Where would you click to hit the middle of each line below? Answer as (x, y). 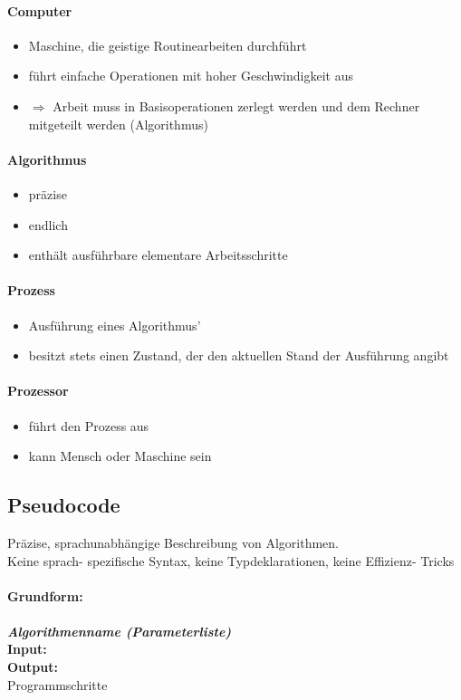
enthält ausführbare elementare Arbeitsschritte (158, 255)
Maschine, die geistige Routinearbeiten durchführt (168, 45)
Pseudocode (64, 505)
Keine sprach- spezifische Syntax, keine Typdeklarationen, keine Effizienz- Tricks (231, 560)
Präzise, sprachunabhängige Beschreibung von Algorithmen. (173, 542)
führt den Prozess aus (89, 425)
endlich (48, 224)
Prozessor (38, 391)
